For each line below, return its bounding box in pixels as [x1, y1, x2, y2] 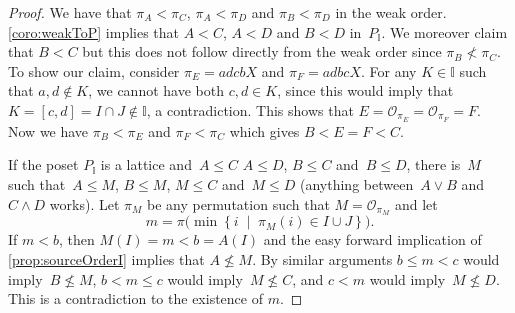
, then [58, 229, 95, 250]
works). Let [49, 193, 120, 214]
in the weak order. [335, 2, 447, 22]
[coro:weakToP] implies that [8, 21, 180, 42]
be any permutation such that [146, 193, 330, 214]
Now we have [8, 120, 89, 141]
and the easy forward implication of [263, 229, 482, 250]
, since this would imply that [277, 80, 454, 101]
